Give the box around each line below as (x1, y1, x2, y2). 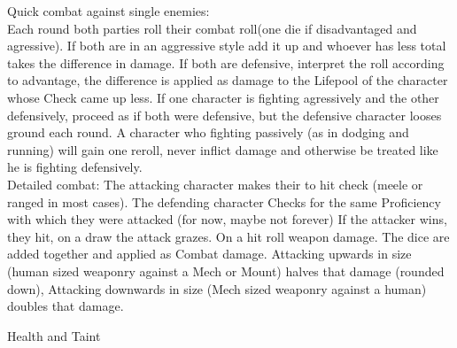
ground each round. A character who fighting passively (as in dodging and (7, 123, 409, 142)
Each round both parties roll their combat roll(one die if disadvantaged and (7, 19, 417, 37)
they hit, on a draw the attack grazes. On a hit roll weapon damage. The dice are (7, 227, 450, 245)
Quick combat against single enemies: (7, 2, 210, 19)
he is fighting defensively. (7, 158, 143, 176)
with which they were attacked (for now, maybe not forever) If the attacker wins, (7, 210, 447, 228)
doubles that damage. (7, 297, 124, 315)
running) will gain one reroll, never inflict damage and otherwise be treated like (7, 140, 438, 159)
